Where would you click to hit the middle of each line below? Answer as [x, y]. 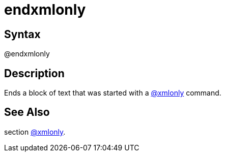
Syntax [22, 34]
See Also [27, 112]
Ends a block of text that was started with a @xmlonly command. [113, 93]
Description [34, 73]
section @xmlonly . [35, 132]
